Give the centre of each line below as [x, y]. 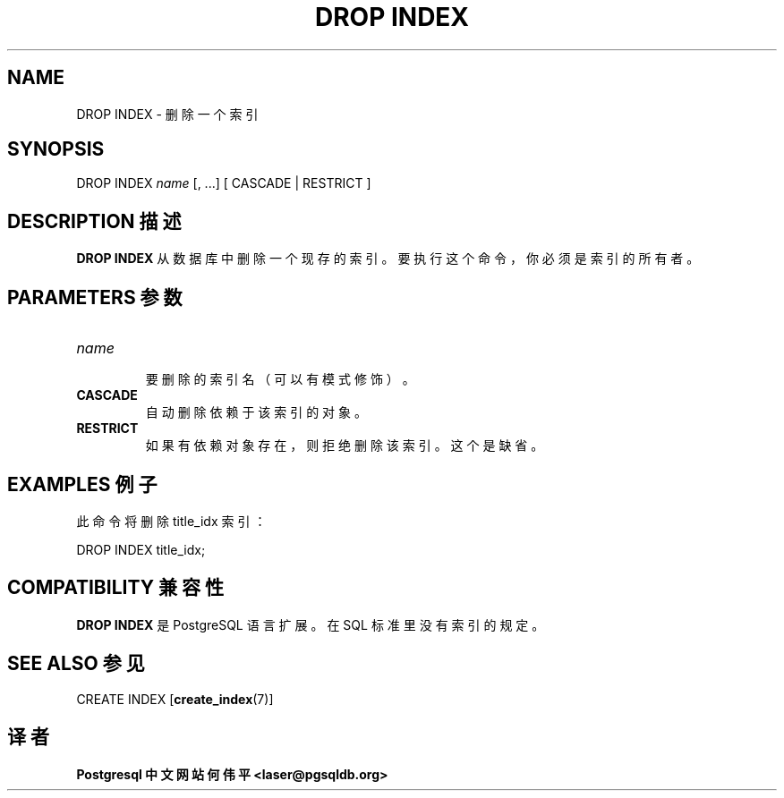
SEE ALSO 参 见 [76, 664]
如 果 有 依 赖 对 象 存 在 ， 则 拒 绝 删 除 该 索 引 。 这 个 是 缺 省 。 [345, 446]
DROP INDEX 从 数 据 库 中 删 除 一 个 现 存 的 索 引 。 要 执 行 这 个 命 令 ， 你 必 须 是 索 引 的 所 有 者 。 [388, 259]
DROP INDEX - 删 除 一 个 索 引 [167, 114]
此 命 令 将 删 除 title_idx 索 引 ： [171, 521]
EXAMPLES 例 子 [82, 484]
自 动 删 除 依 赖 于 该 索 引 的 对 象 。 [256, 412]
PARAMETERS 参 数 [95, 297]
